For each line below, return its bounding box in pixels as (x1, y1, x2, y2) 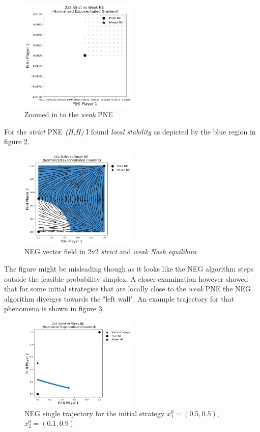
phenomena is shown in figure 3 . (4, 303, 104, 314)
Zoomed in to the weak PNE (24, 109, 113, 120)
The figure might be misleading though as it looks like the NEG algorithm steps (4, 263, 254, 274)
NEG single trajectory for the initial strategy (24, 408, 165, 418)
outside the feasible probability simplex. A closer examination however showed (4, 273, 248, 284)
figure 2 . (4, 136, 30, 147)
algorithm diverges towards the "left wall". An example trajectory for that (4, 293, 234, 304)
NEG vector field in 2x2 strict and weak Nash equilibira (24, 246, 197, 257)
